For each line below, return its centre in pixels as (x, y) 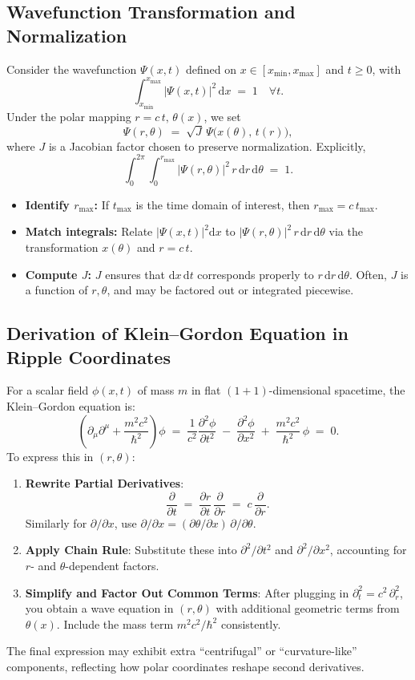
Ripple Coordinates (89, 356)
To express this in (50, 456)
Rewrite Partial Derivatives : (105, 483)
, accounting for (368, 550)
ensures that (135, 274)
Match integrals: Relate (89, 231)
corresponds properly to (256, 274)
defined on (211, 69)
